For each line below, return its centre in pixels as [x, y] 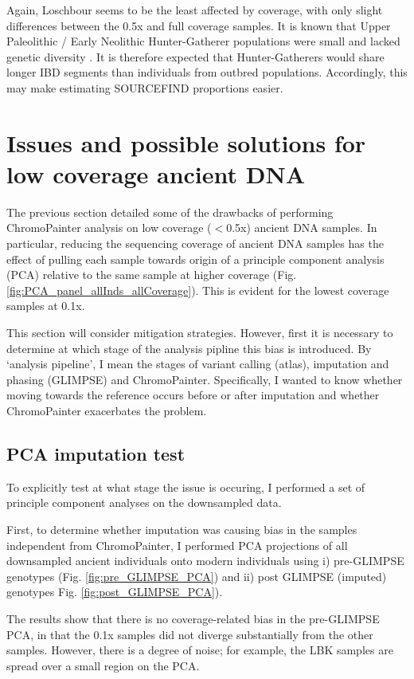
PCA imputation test [96, 453]
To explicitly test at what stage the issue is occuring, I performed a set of [186, 487]
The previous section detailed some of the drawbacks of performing [170, 212]
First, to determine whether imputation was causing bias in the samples [182, 529]
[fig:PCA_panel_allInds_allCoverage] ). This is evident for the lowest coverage [198, 290]
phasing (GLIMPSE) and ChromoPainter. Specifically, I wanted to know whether [205, 379]
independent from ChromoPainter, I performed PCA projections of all [177, 545]
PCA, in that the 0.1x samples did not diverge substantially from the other [190, 634]
